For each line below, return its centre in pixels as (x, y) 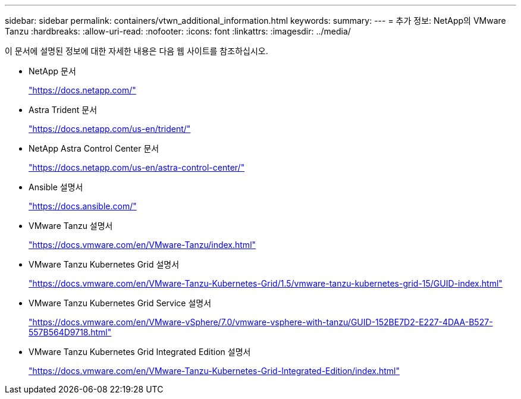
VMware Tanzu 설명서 (71, 226)
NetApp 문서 (52, 71)
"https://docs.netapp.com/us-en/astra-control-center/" (137, 167)
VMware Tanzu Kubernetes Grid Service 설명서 (120, 303)
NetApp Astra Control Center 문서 (94, 148)
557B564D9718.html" (70, 332)
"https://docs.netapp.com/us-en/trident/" (110, 129)
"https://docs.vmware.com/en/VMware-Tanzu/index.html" (142, 245)
